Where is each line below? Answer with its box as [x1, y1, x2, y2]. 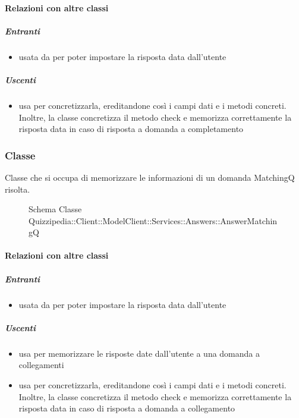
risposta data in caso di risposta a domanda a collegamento [18, 402, 235, 414]
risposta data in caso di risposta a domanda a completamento [18, 122, 244, 135]
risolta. [5, 183, 30, 195]
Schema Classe [29, 203, 82, 215]
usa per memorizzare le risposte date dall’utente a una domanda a [18, 347, 260, 359]
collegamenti [18, 359, 64, 371]
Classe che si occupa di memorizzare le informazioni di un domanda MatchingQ [5, 171, 295, 183]
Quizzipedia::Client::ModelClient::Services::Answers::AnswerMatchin [29, 214, 278, 227]
